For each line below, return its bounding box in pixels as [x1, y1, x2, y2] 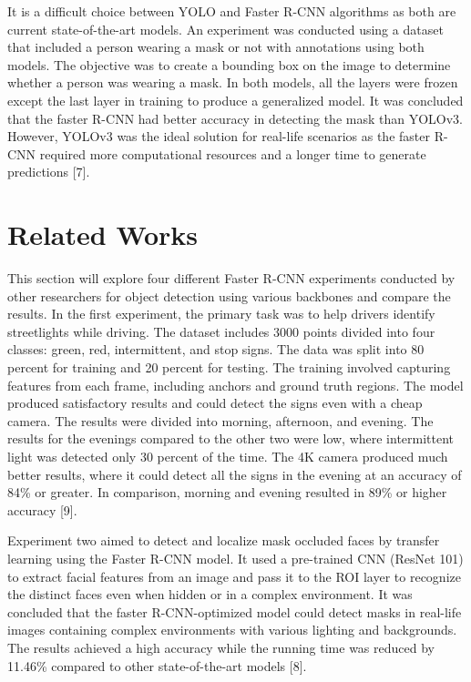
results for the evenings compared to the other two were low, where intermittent [7, 429, 455, 448]
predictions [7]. [7, 162, 90, 181]
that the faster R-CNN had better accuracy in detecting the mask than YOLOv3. [7, 108, 463, 127]
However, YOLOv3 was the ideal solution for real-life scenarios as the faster [7, 127, 430, 146]
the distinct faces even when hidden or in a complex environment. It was [7, 585, 413, 604]
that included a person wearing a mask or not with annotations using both [7, 37, 425, 56]
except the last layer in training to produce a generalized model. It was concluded [7, 90, 464, 109]
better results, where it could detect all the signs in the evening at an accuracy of [7, 464, 462, 484]
